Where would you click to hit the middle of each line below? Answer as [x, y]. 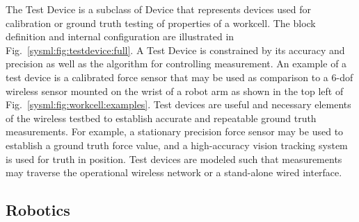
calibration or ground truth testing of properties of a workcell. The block [161, 23]
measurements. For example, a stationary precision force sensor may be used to [175, 131]
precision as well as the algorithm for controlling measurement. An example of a [176, 63]
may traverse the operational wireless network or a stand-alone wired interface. [174, 172]
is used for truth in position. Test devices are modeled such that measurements [174, 159]
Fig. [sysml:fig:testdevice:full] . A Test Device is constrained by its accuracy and [175, 50]
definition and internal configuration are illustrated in [120, 36]
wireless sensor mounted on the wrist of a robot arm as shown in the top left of [175, 91]
